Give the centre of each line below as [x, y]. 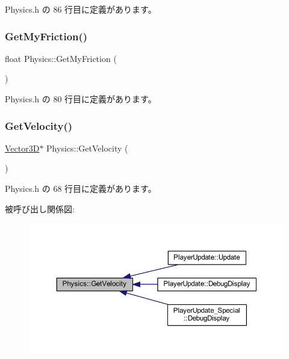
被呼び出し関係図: [40, 208]
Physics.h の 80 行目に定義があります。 [81, 99]
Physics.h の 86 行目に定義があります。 [81, 9]
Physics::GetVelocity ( [87, 148]
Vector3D [22, 148]
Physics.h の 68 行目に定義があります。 [81, 188]
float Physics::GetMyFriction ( [61, 58]
